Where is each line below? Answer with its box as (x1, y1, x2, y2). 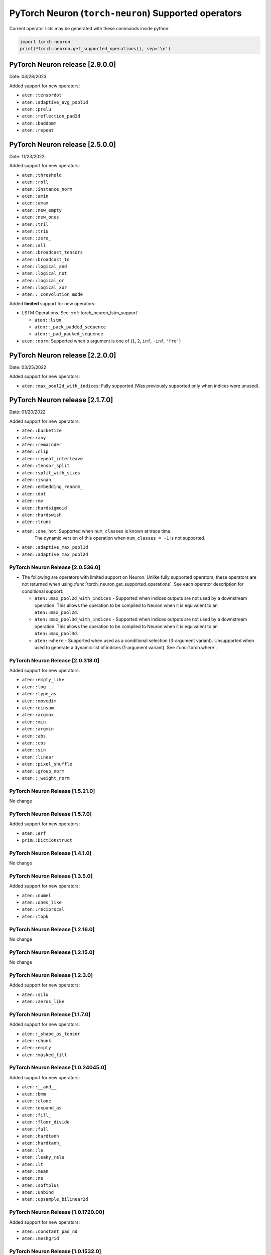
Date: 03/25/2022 (9, 364, 47, 370)
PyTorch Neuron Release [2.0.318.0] (9, 657, 100, 664)
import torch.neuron (20, 39, 70, 45)
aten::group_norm (22, 768, 65, 774)
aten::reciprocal (22, 907, 65, 912)
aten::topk (22, 914, 49, 919)
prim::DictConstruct (22, 837, 73, 843)
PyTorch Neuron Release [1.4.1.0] (9, 849, 92, 856)
